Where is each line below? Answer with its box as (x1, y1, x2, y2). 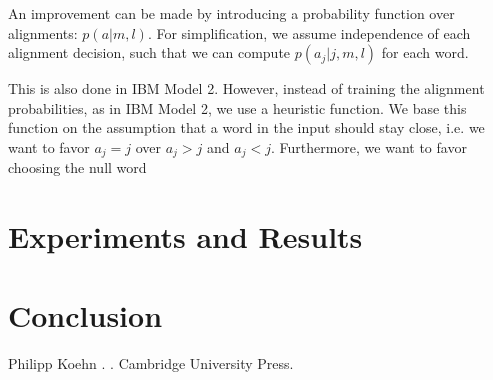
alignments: (8, 22, 78, 43)
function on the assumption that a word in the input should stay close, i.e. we (8, 117, 485, 138)
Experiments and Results (8, 216, 363, 257)
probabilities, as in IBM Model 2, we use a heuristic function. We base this (8, 97, 467, 118)
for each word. (381, 42, 469, 63)
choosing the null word (8, 157, 147, 178)
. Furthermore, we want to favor (270, 136, 467, 157)
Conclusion (8, 294, 163, 335)
